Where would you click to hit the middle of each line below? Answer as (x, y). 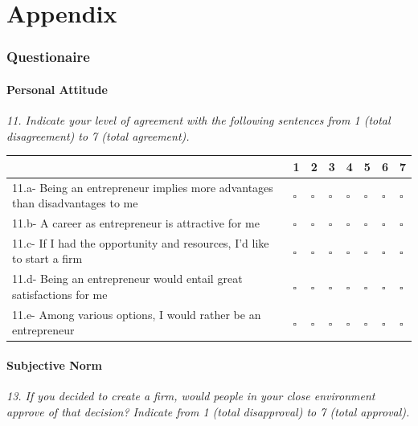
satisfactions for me (60, 294)
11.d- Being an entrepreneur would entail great (127, 279)
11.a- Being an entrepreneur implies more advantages (143, 187)
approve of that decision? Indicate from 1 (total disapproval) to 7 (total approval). (208, 411)
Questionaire (48, 57)
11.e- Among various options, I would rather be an (137, 314)
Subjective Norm (54, 365)
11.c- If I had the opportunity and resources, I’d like (141, 242)
